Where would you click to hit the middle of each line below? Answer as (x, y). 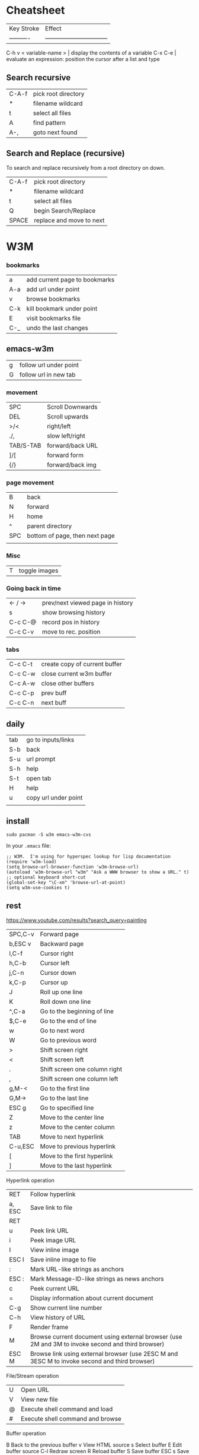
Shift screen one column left (79, 1079)
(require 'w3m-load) (32, 861)
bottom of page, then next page (71, 536)
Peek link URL (49, 1231)
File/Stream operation (33, 1375)
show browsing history (74, 613)
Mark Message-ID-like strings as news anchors (97, 1279)
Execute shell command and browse (71, 1418)
